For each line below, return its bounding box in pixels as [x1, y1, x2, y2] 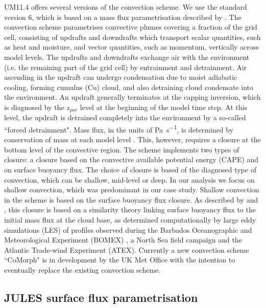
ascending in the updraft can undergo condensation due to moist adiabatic [4, 72, 237, 82]
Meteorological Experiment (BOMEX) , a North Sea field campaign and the [4, 234, 242, 245]
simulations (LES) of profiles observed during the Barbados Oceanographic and [4, 224, 252, 235]
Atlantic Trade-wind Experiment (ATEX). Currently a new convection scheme [4, 244, 249, 255]
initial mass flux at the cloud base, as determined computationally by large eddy [4, 214, 256, 225]
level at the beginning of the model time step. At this [80, 101, 247, 112]
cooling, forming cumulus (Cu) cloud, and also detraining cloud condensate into [4, 81, 254, 92]
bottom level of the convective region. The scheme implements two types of [4, 144, 239, 155]
